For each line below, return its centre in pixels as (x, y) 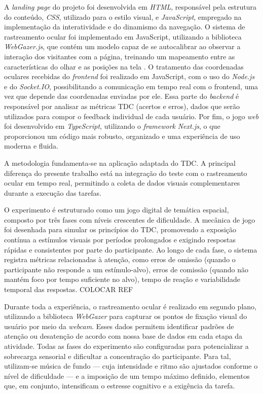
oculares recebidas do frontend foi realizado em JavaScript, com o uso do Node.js (129, 76)
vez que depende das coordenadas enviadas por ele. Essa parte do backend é (122, 96)
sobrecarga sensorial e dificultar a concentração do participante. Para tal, (118, 356)
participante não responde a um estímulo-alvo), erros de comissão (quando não (126, 269)
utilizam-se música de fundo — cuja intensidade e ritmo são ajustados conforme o (131, 366)
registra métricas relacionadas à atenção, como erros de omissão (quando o (120, 259)
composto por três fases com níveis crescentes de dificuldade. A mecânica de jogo (130, 219)
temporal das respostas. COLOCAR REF (69, 289)
